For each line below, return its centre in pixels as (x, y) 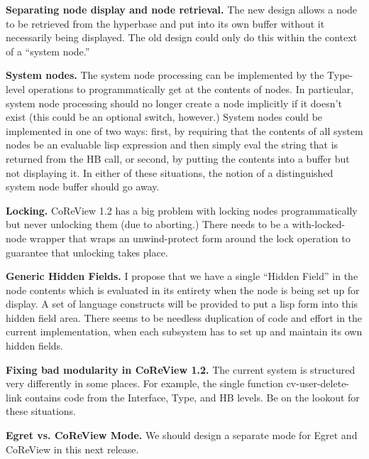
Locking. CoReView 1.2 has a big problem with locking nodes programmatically (182, 210)
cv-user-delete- (318, 383)
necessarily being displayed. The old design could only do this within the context (182, 37)
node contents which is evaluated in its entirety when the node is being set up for (183, 290)
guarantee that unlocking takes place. (87, 252)
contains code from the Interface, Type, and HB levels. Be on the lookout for (192, 397)
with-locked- (319, 224)
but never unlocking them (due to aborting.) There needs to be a (147, 224)
